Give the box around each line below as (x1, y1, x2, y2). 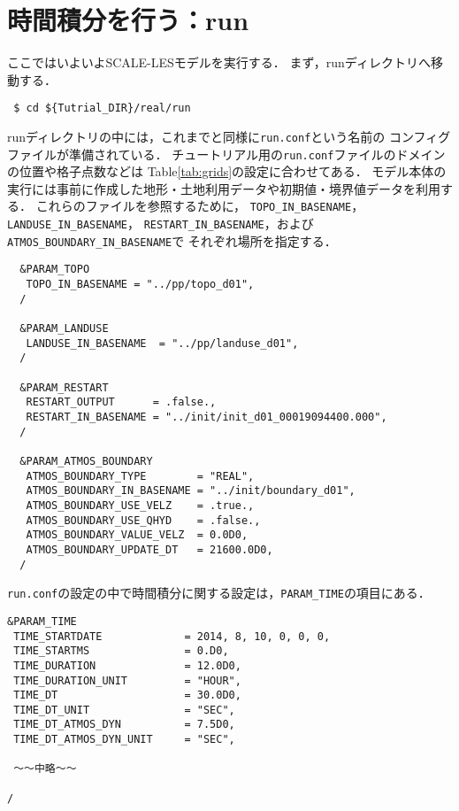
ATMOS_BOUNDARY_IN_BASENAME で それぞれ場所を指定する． (7, 231, 337, 250)
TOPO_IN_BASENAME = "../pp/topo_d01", (26, 278, 255, 291)
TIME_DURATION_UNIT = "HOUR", (13, 674, 241, 687)
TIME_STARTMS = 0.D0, (13, 645, 229, 658)
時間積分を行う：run (7, 2, 249, 38)
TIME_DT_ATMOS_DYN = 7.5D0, (13, 718, 235, 731)
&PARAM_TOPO (19, 263, 90, 276)
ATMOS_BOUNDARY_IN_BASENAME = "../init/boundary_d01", (26, 484, 356, 498)
